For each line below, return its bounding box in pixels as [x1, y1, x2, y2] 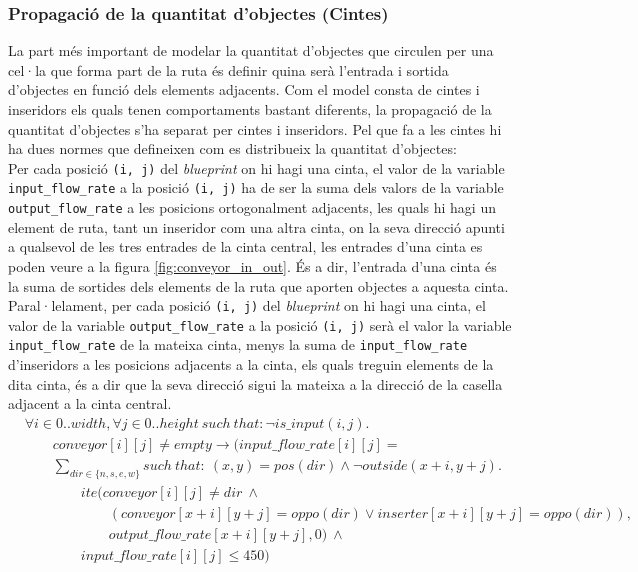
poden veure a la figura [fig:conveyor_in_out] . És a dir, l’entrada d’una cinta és [8, 255, 497, 276]
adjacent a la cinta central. [8, 393, 172, 414]
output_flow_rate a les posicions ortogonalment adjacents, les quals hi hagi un [8, 197, 496, 218]
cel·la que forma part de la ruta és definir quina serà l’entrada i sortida [8, 59, 449, 80]
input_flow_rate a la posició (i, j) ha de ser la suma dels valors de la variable [8, 177, 504, 198]
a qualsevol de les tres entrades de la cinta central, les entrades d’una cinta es [8, 236, 483, 257]
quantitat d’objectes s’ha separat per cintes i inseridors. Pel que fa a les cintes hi [8, 118, 502, 139]
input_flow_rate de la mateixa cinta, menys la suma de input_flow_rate [8, 334, 468, 355]
